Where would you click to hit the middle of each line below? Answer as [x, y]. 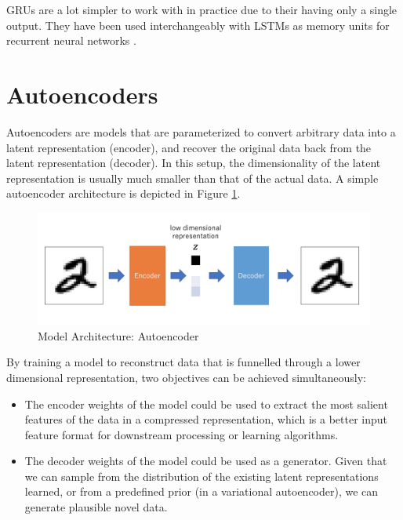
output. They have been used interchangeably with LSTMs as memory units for [198, 25]
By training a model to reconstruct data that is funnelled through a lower [183, 362]
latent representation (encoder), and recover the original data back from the [189, 147]
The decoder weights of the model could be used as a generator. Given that [206, 461]
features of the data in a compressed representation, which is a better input [206, 419]
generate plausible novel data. [96, 507]
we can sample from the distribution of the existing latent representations [201, 476]
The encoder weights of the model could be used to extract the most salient [206, 404]
